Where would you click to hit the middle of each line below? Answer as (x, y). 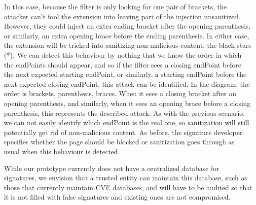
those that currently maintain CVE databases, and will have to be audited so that (128, 187)
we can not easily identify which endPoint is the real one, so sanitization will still (127, 122)
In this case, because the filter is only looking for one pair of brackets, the (115, 6)
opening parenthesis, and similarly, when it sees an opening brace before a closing (127, 103)
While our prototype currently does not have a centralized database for (111, 168)
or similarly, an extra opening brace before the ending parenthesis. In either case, (127, 35)
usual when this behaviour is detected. (62, 151)
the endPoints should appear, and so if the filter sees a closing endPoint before (123, 64)
